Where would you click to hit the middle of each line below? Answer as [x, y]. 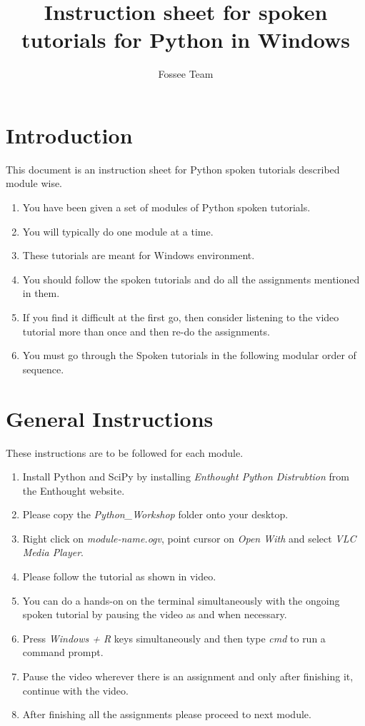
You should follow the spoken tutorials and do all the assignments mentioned [191, 279]
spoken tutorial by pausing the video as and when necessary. [155, 614]
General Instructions [110, 418]
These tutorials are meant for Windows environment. [139, 255]
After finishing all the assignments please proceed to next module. [167, 714]
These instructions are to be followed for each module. [125, 452]
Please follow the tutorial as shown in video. [119, 576]
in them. [41, 293]
